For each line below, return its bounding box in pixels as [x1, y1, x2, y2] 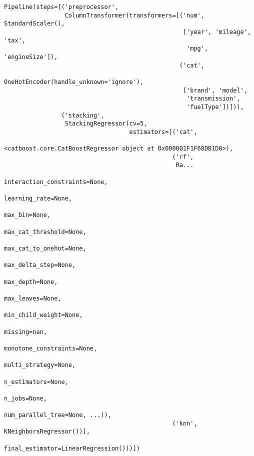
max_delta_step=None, [4, 261, 76, 269]
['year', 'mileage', [182, 28, 251, 35]
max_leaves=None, [4, 294, 61, 302]
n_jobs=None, [4, 394, 47, 402]
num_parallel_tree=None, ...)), [4, 411, 111, 419]
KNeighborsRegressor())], [4, 428, 90, 435]
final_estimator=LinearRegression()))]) [4, 444, 140, 452]
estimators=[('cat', [129, 128, 197, 135]
